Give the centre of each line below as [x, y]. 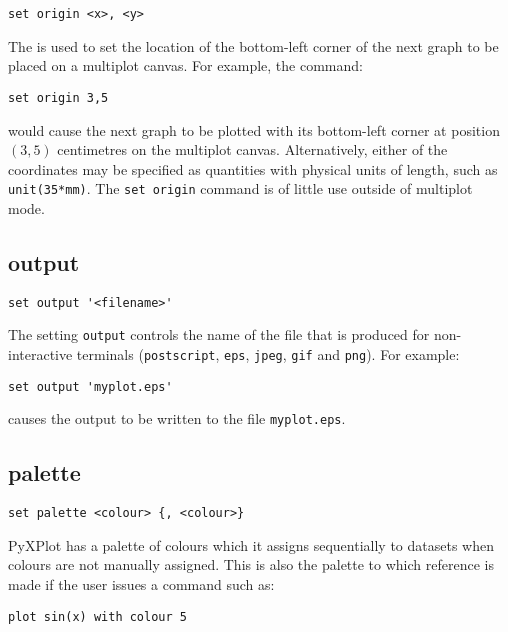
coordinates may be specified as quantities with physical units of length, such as [253, 168]
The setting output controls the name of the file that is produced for [219, 334]
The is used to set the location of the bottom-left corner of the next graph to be [253, 45]
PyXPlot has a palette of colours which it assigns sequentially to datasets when [251, 544]
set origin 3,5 [58, 97]
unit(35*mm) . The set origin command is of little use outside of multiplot [240, 188]
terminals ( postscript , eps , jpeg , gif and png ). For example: [268, 354]
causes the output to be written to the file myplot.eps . [177, 418]
